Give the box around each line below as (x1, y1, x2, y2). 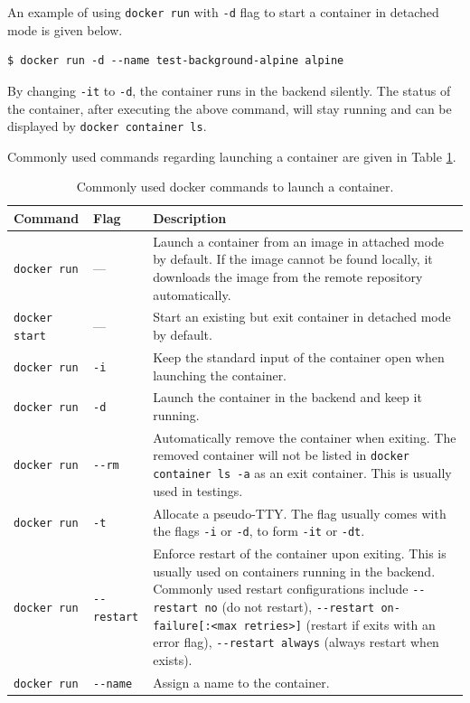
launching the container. (153, 365, 287, 384)
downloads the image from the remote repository (153, 267, 423, 286)
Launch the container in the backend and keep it (153, 388, 422, 407)
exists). (153, 650, 193, 669)
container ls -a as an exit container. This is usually (153, 464, 452, 483)
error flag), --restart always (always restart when (153, 633, 439, 651)
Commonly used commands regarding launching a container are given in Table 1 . (7, 146, 456, 165)
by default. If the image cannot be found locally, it (153, 249, 433, 268)
